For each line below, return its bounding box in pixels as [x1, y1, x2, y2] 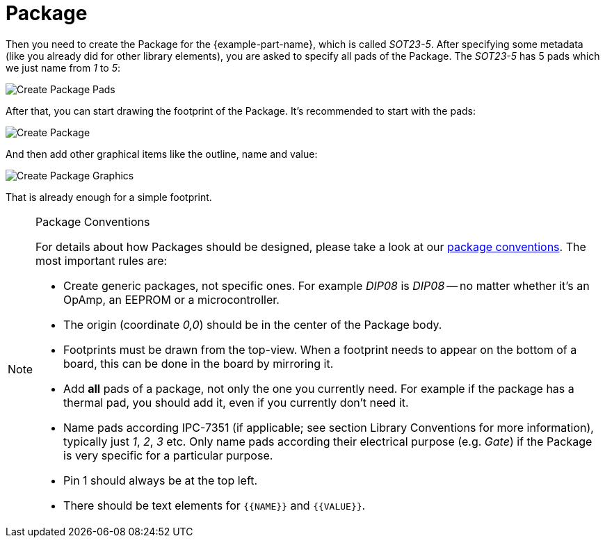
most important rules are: [35, 253, 168, 268]
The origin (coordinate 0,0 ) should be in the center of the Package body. [63, 317, 442, 332]
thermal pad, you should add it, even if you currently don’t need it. [63, 395, 409, 410]
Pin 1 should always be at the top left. [63, 473, 258, 487]
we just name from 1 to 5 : [6, 61, 120, 74]
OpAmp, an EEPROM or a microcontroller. [63, 292, 280, 307]
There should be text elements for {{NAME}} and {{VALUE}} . [63, 498, 366, 512]
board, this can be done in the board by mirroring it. [63, 356, 334, 371]
